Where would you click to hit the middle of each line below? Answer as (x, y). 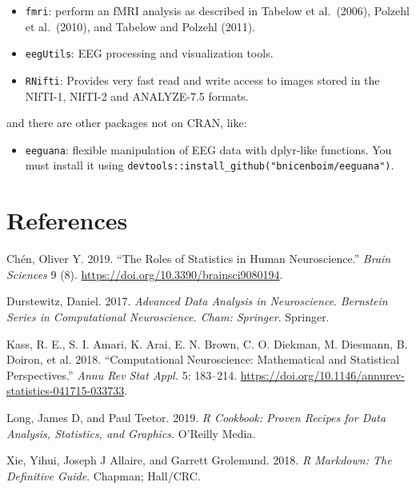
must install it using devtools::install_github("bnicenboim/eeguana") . (210, 165)
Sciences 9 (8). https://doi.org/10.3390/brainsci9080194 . (145, 274)
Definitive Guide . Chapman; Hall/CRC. (104, 475)
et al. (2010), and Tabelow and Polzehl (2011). (140, 26)
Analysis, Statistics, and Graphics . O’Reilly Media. (131, 433)
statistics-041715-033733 (66, 390)
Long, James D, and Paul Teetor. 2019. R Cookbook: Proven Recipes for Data (196, 417)
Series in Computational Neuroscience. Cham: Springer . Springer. (168, 316)
